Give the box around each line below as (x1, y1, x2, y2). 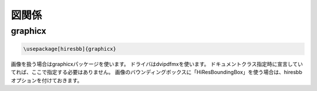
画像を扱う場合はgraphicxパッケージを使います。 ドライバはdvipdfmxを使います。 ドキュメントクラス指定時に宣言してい (11, 60, 303, 67)
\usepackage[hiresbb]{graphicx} (23, 45, 117, 52)
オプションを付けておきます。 (11, 76, 83, 84)
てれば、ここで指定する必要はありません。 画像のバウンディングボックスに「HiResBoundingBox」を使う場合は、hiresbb (11, 69, 302, 76)
